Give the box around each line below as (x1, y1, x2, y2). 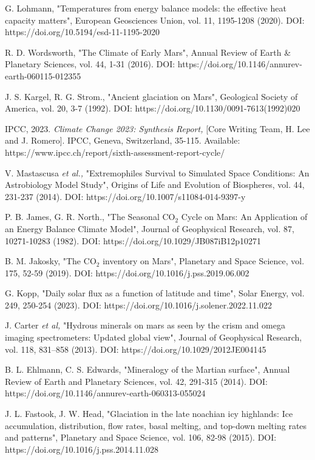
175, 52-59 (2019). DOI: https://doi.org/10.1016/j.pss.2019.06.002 (5, 266, 249, 279)
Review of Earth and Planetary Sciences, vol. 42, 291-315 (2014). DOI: (5, 375, 268, 387)
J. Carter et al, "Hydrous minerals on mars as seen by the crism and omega (5, 319, 285, 332)
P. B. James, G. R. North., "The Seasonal (5, 210, 160, 223)
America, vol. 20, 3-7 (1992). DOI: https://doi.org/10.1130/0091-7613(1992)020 (5, 102, 300, 115)
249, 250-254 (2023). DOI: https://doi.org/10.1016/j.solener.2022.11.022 (5, 298, 272, 311)
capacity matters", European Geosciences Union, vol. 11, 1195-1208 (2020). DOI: (5, 13, 305, 26)
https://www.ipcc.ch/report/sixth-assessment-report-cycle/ (5, 145, 225, 158)
